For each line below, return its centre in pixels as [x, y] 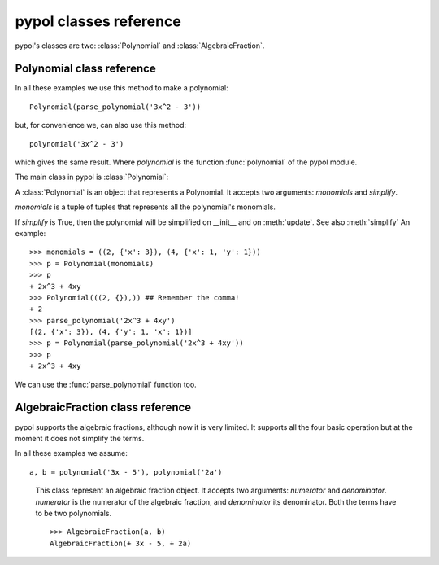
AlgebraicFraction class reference [103, 407]
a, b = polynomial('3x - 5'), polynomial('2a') [126, 472]
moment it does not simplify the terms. [80, 438]
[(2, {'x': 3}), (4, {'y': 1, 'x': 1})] [111, 332]
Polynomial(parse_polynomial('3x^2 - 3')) [115, 107]
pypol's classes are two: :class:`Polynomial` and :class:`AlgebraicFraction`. [140, 46]
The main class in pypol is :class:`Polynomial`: [92, 177]
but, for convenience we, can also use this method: [101, 125]
